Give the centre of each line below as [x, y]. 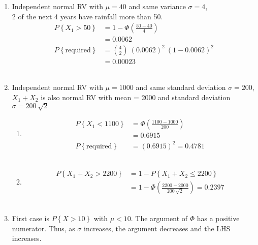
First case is [30, 218]
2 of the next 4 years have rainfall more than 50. [87, 16]
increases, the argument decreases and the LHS [157, 228]
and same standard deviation [181, 87]
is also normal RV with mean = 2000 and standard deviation [136, 97]
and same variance [157, 6]
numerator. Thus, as [43, 228]
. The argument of [159, 218]
